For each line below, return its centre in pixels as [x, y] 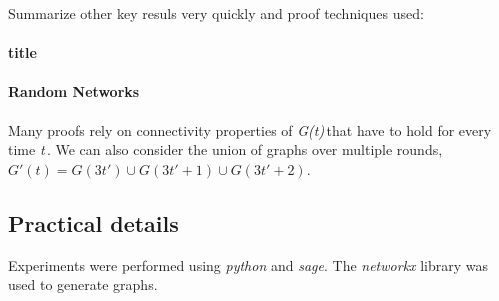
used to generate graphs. [83, 284]
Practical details [93, 222]
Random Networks [74, 91]
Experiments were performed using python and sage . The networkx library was [248, 264]
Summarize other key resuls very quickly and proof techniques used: [216, 13]
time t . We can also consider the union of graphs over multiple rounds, [225, 149]
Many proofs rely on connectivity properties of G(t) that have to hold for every [250, 129]
